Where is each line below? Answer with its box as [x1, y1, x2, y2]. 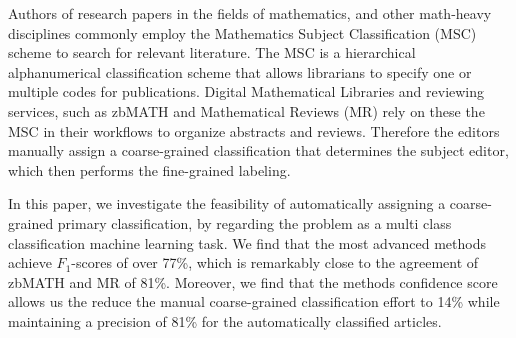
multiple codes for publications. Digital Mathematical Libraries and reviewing [8, 81, 485, 102]
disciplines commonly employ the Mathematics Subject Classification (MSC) [8, 22, 477, 43]
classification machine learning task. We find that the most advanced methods [8, 232, 486, 253]
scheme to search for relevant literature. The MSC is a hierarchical [8, 42, 416, 63]
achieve [8, 252, 52, 273]
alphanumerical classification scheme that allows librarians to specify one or [8, 61, 472, 82]
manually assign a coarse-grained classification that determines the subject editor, [8, 140, 509, 161]
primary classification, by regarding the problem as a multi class [57, 212, 452, 233]
